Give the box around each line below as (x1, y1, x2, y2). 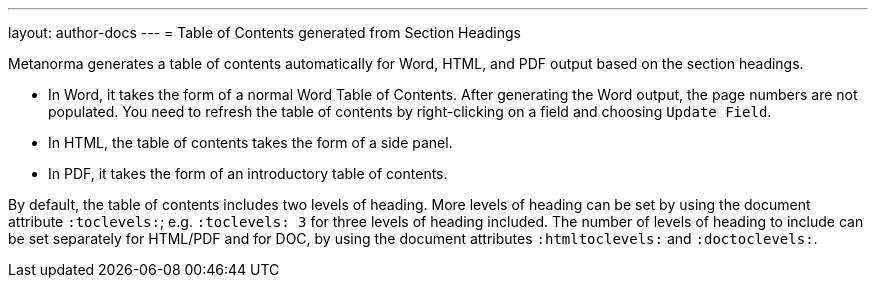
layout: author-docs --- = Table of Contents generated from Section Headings (8, 24, 521, 41)
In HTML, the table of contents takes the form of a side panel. (48, 134, 453, 151)
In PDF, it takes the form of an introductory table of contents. (48, 165, 448, 182)
